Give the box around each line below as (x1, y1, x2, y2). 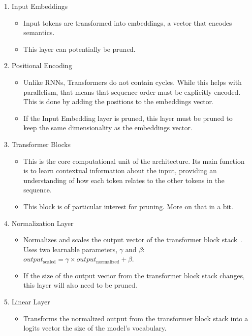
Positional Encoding (11, 60, 72, 71)
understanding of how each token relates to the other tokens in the (23, 175, 224, 185)
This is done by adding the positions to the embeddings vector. (23, 96, 214, 107)
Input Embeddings (11, 1, 68, 11)
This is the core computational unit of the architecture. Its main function (23, 155, 245, 166)
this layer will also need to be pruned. (23, 280, 137, 290)
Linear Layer (11, 297, 50, 307)
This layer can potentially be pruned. (23, 43, 136, 54)
